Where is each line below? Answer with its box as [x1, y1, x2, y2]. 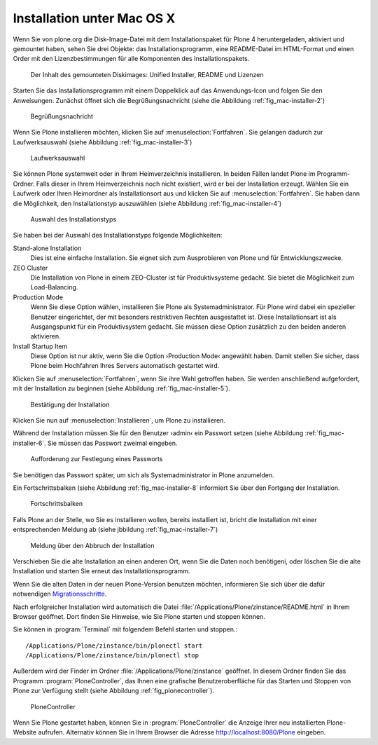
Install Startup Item [13, 342, 68, 350]
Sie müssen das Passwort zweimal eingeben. [47, 439, 178, 447]
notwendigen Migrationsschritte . [13, 589, 107, 599]
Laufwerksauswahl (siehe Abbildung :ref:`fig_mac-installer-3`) [13, 137, 192, 146]
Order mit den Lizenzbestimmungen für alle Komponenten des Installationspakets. [13, 55, 250, 63]
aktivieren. [30, 332, 61, 341]
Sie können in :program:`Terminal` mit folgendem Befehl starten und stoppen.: [13, 625, 238, 634]
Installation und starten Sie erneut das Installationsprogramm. [13, 567, 190, 575]
